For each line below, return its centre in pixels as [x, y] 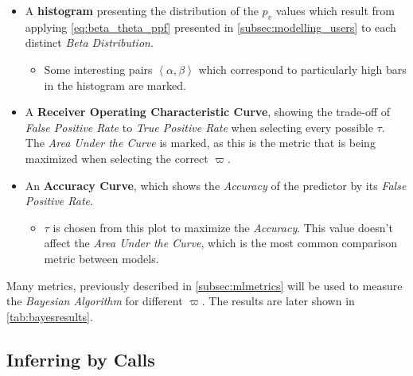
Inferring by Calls [81, 359]
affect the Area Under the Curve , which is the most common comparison [220, 243]
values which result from [335, 10]
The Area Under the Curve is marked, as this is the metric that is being [200, 143]
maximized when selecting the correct [117, 158]
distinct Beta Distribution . [89, 43]
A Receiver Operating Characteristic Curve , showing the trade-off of [207, 112]
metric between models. [101, 258]
